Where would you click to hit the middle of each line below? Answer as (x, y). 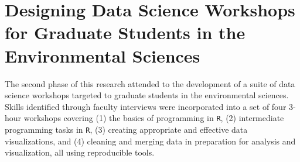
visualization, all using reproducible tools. (80, 152)
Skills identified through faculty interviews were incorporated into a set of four (146, 106)
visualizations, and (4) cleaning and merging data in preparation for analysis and (150, 141)
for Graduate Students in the (125, 32)
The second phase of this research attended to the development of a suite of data (150, 83)
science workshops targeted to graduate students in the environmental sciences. (147, 95)
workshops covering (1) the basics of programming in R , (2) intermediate (154, 118)
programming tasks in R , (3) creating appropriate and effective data (126, 129)
